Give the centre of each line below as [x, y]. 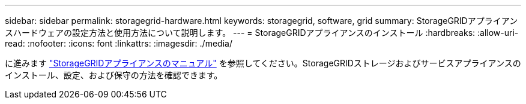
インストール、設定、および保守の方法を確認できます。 [114, 75]
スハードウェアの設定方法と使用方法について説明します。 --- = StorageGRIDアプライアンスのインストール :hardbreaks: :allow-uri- [262, 33]
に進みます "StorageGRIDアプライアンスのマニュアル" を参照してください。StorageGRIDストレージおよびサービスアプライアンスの [263, 63]
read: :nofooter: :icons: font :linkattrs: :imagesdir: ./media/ [119, 43]
